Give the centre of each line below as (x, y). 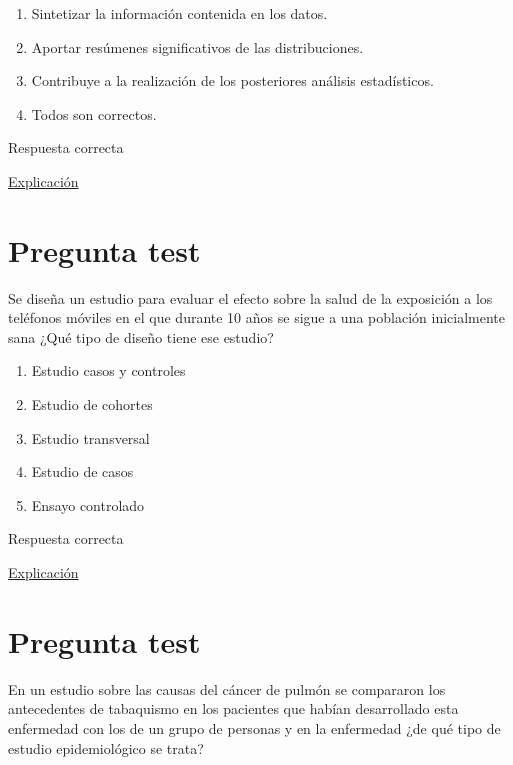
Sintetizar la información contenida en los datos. (179, 13)
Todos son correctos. (94, 113)
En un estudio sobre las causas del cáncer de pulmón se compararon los (227, 688)
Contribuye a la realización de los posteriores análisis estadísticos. (232, 80)
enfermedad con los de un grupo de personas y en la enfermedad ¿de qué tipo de (254, 727)
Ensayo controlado (88, 504)
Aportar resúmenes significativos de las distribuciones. (197, 46)
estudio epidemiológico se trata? (106, 747)
